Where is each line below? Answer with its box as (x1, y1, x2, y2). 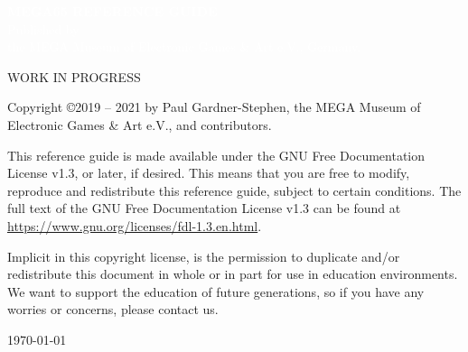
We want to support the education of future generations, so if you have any (7, 282, 425, 301)
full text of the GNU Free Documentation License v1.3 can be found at (7, 199, 401, 218)
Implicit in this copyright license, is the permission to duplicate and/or (7, 246, 400, 265)
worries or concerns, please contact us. (7, 300, 219, 319)
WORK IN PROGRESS (7, 67, 141, 86)
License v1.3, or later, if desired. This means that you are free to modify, (7, 163, 410, 182)
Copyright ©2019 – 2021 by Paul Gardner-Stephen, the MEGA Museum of (7, 97, 421, 116)
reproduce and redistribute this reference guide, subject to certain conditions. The (7, 181, 462, 199)
